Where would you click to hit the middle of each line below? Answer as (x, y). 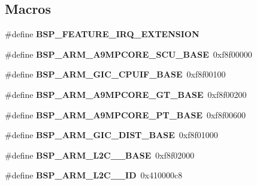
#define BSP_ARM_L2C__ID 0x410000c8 (94, 175)
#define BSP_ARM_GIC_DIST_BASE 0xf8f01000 (111, 135)
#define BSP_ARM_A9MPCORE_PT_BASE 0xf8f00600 (125, 114)
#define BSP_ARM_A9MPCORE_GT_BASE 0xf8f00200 (126, 94)
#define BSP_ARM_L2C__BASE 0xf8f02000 (100, 155)
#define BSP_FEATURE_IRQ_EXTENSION (102, 34)
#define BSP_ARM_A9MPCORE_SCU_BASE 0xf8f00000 (128, 54)
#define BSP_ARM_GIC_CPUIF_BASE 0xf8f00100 (115, 74)
